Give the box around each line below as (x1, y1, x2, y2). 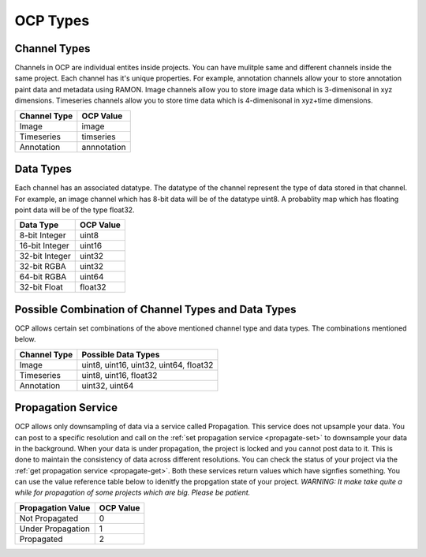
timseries (81, 131, 116, 142)
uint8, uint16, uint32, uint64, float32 (81, 359, 214, 370)
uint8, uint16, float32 (81, 369, 158, 380)
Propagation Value (19, 502, 91, 513)
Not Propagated (19, 513, 79, 524)
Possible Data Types (81, 349, 160, 360)
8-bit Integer (19, 230, 66, 241)
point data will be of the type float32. (14, 205, 135, 215)
